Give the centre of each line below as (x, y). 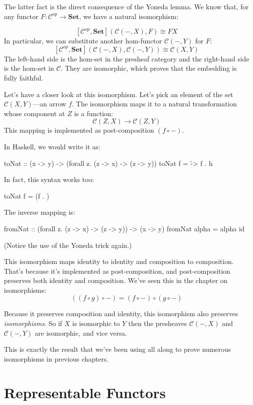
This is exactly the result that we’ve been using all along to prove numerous (117, 349)
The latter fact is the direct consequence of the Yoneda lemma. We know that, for (126, 6)
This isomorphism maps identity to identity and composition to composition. (119, 261)
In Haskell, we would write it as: (52, 146)
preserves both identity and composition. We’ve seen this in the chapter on (116, 280)
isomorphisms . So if (33, 323)
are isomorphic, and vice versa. (81, 333)
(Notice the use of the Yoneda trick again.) (68, 245)
